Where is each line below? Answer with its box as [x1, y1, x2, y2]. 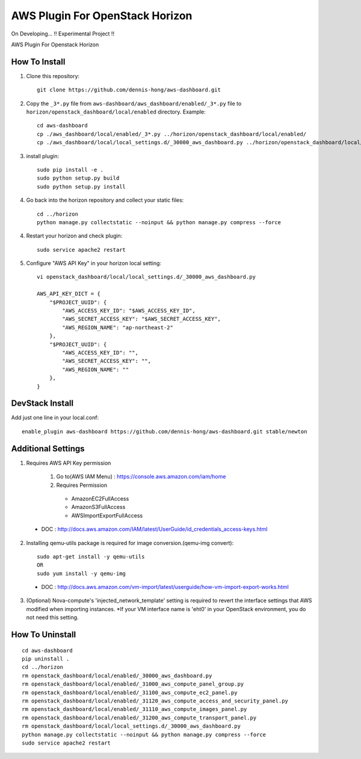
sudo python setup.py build [37, 175, 120, 181]
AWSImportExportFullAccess [71, 511, 143, 519]
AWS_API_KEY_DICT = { [37, 290, 100, 297]
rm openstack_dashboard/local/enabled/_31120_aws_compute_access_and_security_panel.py [22, 697, 289, 704]
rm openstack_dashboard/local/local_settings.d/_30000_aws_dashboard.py [22, 723, 241, 730]
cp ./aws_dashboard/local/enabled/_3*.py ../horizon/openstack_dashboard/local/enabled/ [37, 130, 307, 138]
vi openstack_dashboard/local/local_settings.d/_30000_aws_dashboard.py [37, 273, 256, 281]
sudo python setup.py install [37, 183, 126, 190]
